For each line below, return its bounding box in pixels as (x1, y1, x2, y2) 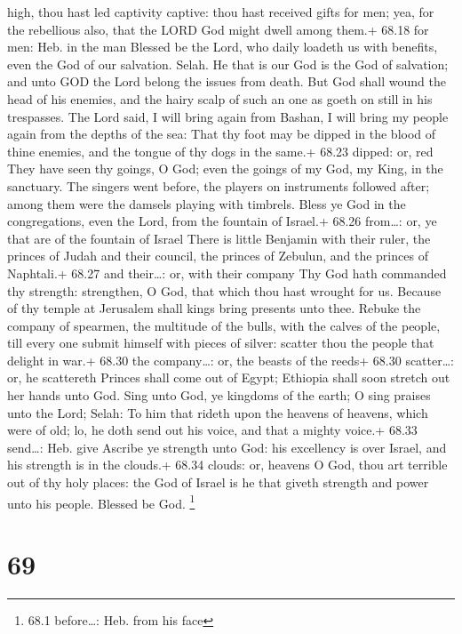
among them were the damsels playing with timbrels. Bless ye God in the (7, 194, 406, 213)
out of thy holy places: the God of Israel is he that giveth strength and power (7, 473, 429, 492)
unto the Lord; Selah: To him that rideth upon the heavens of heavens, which (7, 403, 428, 421)
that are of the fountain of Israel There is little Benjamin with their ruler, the (7, 229, 431, 247)
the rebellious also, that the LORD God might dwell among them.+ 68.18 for (7, 20, 429, 38)
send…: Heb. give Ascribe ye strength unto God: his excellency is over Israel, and (7, 437, 447, 456)
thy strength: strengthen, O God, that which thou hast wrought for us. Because (7, 281, 442, 300)
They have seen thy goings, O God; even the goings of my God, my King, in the (7, 159, 443, 178)
